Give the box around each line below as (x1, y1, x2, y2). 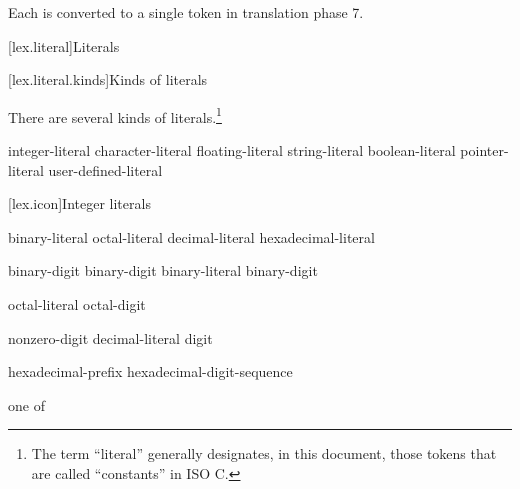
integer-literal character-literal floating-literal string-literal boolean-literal (8, 140, 456, 161)
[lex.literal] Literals (8, 35, 120, 56)
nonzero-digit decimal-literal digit (8, 327, 213, 348)
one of (8, 394, 45, 415)
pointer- (460, 140, 509, 161)
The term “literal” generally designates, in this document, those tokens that (31, 443, 497, 464)
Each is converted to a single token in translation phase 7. (8, 2, 364, 22)
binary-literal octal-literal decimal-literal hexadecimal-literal (8, 226, 375, 247)
